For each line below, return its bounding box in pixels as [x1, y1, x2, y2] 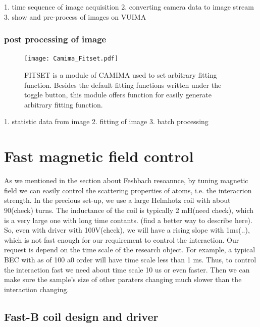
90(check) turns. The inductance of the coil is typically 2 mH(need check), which [4, 204, 254, 215]
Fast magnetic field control [4, 146, 194, 167]
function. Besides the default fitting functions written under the [24, 79, 222, 90]
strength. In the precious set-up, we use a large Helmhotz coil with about [4, 195, 231, 205]
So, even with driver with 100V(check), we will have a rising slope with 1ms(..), [4, 225, 250, 235]
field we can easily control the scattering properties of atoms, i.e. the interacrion [4, 185, 252, 195]
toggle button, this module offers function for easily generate [24, 89, 212, 100]
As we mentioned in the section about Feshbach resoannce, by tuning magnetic [4, 175, 248, 186]
